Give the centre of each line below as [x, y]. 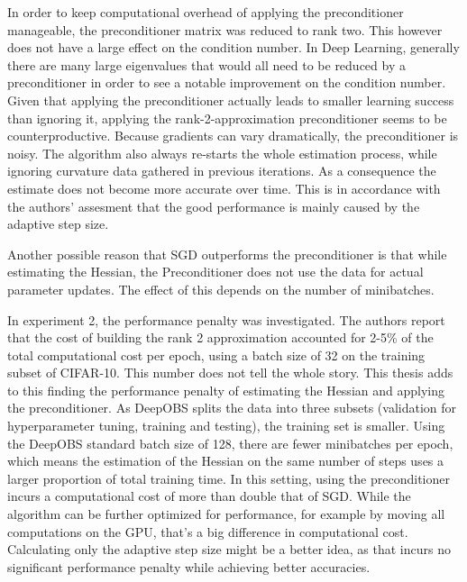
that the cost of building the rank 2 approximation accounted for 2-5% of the [220, 337]
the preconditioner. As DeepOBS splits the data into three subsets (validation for [232, 408]
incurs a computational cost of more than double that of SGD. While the [209, 496]
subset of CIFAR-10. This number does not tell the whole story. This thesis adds [230, 373]
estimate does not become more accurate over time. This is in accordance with [224, 188]
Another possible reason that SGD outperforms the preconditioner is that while [227, 254]
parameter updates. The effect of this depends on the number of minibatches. [221, 289]
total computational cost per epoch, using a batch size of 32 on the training [216, 355]
